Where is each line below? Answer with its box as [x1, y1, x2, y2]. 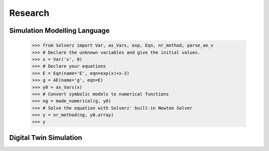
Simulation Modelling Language [9, 26, 110, 35]
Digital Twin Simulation [9, 133, 82, 142]
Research [9, 7, 50, 18]
